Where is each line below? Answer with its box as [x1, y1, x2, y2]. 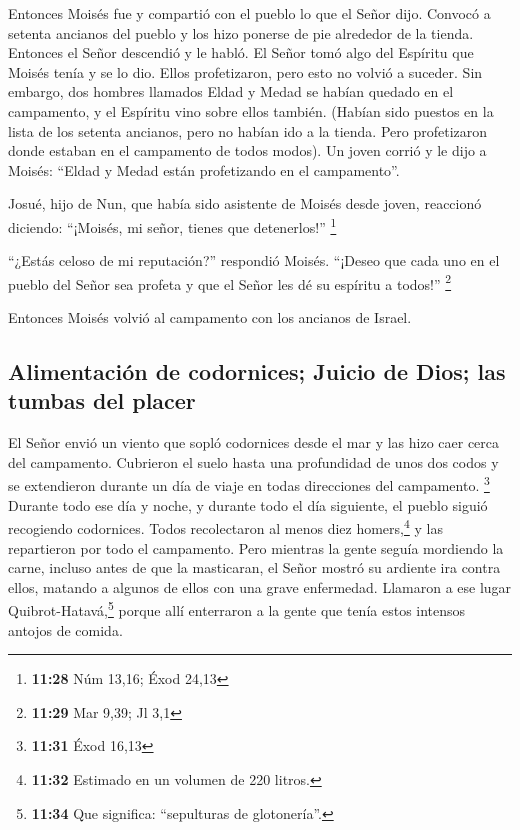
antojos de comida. [8, 619, 123, 640]
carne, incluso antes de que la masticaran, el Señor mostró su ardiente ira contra [8, 557, 501, 578]
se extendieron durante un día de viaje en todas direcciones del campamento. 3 [8, 472, 490, 496]
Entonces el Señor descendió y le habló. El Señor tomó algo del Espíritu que [8, 42, 474, 63]
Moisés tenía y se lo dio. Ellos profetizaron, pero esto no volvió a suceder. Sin [8, 61, 483, 82]
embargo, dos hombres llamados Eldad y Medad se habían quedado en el [8, 81, 454, 102]
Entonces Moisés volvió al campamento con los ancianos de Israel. [8, 307, 412, 328]
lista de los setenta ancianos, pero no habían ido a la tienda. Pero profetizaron [8, 120, 488, 141]
